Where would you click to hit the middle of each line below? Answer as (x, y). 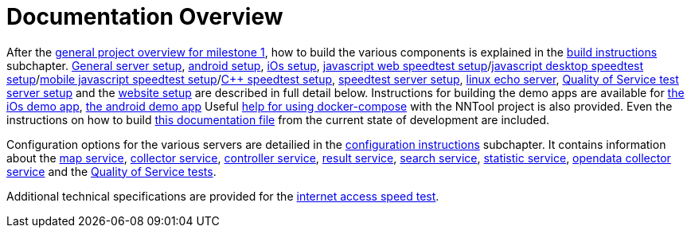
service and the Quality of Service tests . (111, 171)
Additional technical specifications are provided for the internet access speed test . (223, 196)
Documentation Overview (145, 17)
